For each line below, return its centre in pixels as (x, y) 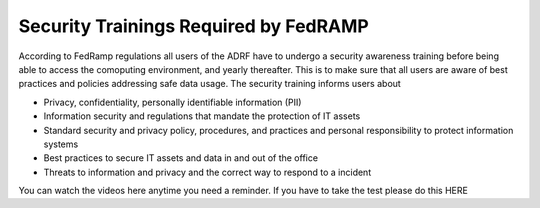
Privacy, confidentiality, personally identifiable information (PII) (172, 102)
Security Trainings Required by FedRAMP (193, 26)
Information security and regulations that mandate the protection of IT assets (202, 116)
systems (61, 144)
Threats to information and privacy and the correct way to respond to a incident (207, 172)
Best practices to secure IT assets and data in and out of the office (181, 158)
